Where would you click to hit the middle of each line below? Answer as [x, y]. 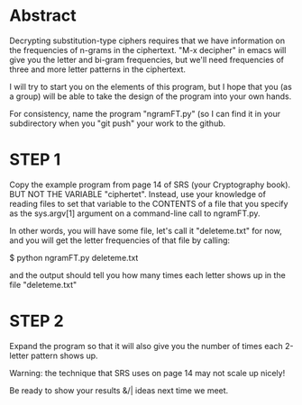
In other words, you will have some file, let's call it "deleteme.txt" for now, [146, 230]
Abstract [43, 16]
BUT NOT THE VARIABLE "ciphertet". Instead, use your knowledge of [137, 193]
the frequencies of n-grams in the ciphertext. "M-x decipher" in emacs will [148, 49]
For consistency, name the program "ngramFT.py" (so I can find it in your [145, 113]
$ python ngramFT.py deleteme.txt [74, 257]
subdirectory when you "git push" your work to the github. [118, 123]
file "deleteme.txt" [43, 284]
